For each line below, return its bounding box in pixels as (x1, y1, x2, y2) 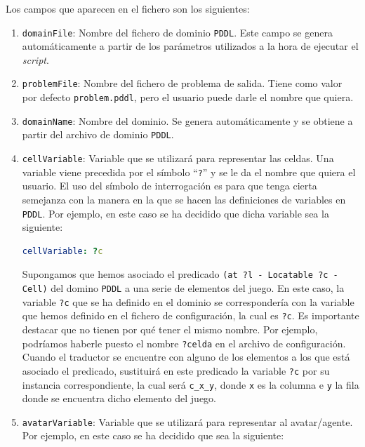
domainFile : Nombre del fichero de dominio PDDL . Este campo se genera (22, 25, 333, 39)
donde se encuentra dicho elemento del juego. (22, 391, 217, 406)
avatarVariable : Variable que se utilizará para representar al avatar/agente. (22, 414, 353, 429)
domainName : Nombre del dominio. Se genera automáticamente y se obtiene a (22, 113, 353, 128)
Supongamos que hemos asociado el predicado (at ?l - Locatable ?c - (22, 267, 338, 281)
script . (22, 52, 49, 67)
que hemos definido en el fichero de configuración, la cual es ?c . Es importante (22, 308, 359, 323)
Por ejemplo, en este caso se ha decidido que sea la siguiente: (22, 428, 284, 443)
